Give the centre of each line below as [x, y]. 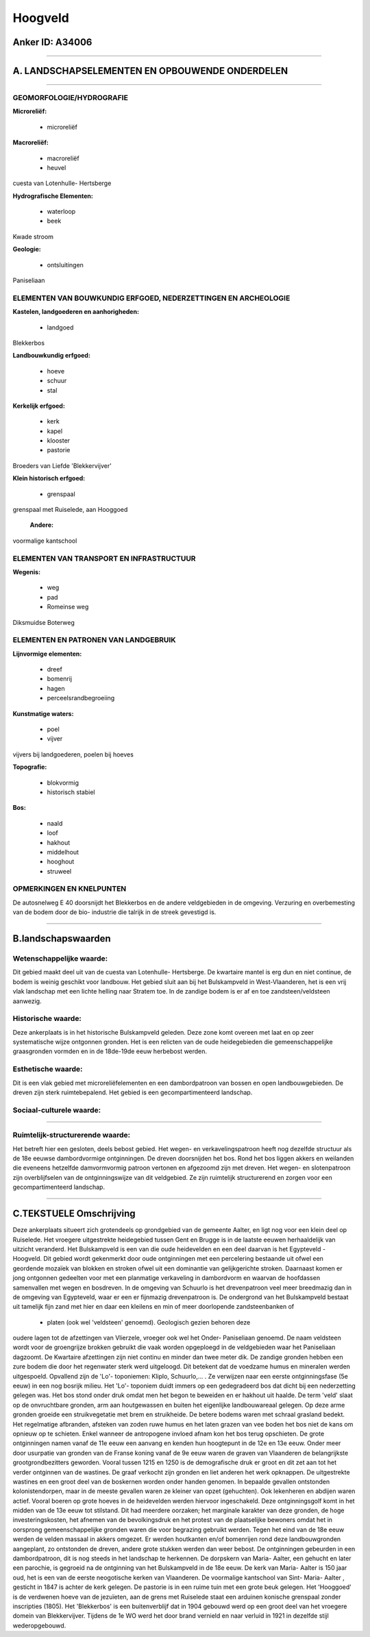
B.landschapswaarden [62, 939]
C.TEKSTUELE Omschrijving [74, 1214]
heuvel [57, 167]
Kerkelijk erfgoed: [39, 406]
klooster [59, 441]
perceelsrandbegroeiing [81, 698]
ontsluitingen [65, 264]
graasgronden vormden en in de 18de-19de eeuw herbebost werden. [110, 1051]
